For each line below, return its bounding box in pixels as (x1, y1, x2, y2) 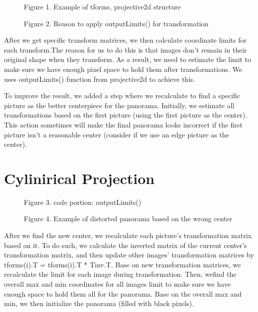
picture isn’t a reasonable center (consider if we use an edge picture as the (4, 129, 229, 139)
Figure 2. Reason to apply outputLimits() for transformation (24, 18, 209, 28)
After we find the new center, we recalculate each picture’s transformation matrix (4, 230, 252, 241)
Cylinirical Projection (4, 168, 155, 188)
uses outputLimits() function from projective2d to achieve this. (4, 73, 195, 84)
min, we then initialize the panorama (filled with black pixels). (4, 298, 194, 309)
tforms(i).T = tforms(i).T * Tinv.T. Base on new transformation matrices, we (4, 259, 241, 269)
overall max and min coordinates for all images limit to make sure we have (4, 279, 231, 289)
